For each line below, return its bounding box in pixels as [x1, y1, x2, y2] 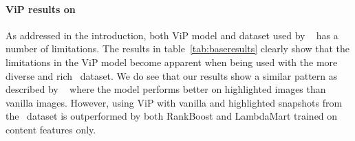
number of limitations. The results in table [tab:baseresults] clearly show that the [6, 41, 350, 56]
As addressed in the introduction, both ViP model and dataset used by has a [6, 28, 338, 42]
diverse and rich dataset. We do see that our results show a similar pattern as [6, 68, 338, 83]
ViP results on [6, 1, 76, 16]
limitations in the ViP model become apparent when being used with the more [6, 54, 338, 69]
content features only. [6, 122, 96, 136]
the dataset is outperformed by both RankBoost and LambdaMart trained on [6, 109, 338, 123]
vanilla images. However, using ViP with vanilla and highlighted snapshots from [6, 95, 343, 109]
